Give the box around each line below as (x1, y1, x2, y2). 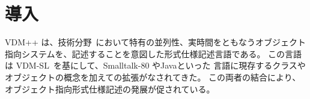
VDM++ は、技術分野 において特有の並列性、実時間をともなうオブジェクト (5, 36, 306, 48)
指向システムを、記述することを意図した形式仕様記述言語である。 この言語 (5, 47, 302, 60)
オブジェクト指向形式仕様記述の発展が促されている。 (5, 82, 215, 95)
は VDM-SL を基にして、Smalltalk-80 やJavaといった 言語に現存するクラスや (5, 59, 306, 72)
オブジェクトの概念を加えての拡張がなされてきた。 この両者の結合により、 (5, 70, 301, 83)
